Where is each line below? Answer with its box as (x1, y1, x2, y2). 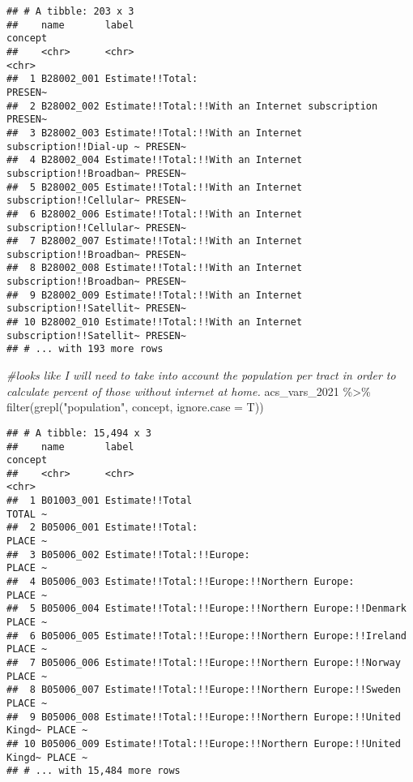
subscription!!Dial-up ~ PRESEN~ (6, 140, 186, 153)
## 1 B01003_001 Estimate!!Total (6, 495, 193, 507)
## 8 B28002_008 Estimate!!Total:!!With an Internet (6, 262, 303, 274)
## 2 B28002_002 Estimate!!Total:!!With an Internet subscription (6, 100, 378, 112)
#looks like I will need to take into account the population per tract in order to (6, 367, 396, 384)
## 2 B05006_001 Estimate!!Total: (6, 522, 198, 534)
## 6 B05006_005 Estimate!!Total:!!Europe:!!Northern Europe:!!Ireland (6, 629, 407, 642)
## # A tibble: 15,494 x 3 (6, 427, 151, 439)
